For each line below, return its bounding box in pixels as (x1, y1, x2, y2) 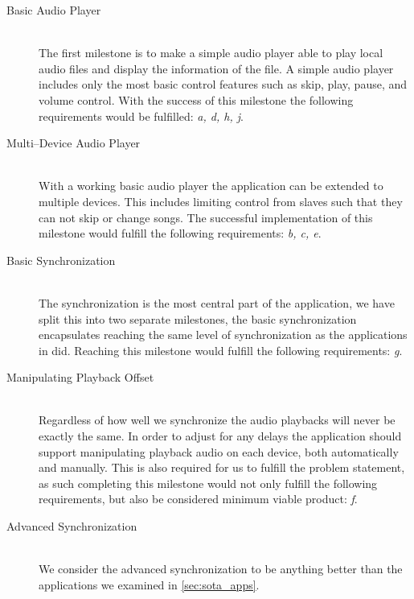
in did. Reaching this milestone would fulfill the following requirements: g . (39, 341, 403, 358)
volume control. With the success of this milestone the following (39, 91, 354, 108)
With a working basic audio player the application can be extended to (39, 177, 383, 194)
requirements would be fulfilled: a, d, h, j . (39, 107, 244, 124)
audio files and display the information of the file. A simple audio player (39, 60, 394, 76)
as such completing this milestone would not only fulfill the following (39, 474, 378, 491)
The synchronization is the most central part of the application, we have (39, 294, 395, 311)
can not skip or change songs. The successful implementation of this (39, 209, 373, 225)
